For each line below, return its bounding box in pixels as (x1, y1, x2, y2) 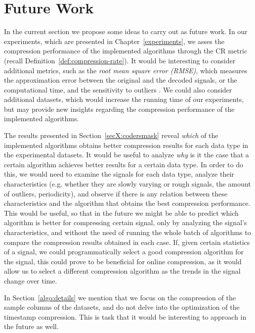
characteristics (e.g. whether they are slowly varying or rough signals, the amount (4, 179, 251, 189)
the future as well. (4, 321, 59, 332)
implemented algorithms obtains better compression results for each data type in (4, 140, 249, 150)
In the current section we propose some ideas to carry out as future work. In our (4, 26, 248, 37)
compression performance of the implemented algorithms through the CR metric (4, 46, 248, 56)
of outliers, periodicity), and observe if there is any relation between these (4, 188, 228, 198)
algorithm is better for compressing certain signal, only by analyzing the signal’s (4, 217, 247, 228)
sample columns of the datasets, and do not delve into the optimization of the (4, 302, 240, 312)
